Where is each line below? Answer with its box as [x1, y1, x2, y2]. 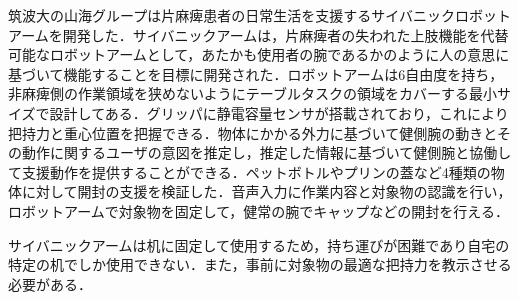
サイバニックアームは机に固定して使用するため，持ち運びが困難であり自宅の [8, 234, 510, 255]
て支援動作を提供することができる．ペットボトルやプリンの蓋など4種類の [8, 161, 491, 182]
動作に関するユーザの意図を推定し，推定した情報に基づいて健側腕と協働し [21, 142, 512, 163]
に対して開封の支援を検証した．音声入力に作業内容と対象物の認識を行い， [21, 181, 512, 202]
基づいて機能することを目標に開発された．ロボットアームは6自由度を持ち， [8, 63, 504, 84]
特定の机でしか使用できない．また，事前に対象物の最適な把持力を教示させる [8, 254, 512, 275]
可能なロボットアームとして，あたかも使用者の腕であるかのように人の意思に [8, 44, 510, 65]
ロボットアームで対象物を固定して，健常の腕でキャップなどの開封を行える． [8, 200, 509, 221]
